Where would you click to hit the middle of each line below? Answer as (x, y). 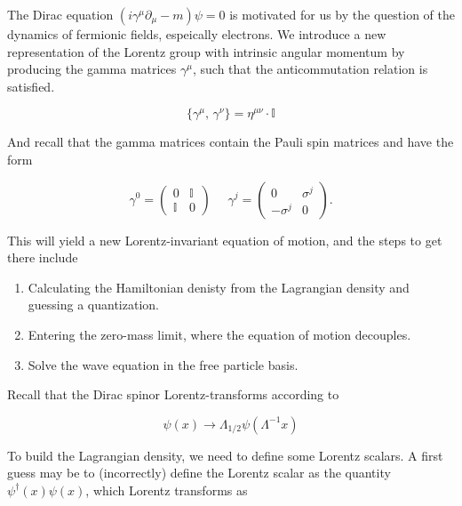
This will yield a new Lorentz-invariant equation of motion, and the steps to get (225, 240)
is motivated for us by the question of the (343, 14)
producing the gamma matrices (92, 69)
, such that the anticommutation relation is (310, 69)
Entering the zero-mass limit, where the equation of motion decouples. (219, 334)
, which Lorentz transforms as (167, 490)
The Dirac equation (60, 14)
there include (43, 257)
